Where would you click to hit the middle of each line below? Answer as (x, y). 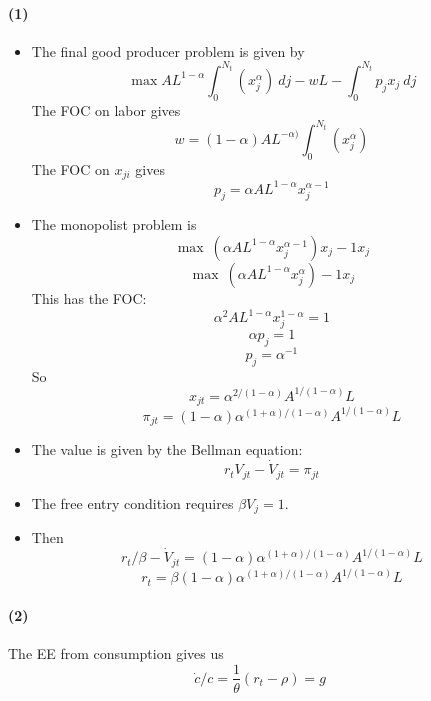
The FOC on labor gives (106, 109)
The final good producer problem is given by (168, 50)
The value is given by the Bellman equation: (167, 449)
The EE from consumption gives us (116, 652)
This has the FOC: (89, 297)
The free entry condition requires (132, 502)
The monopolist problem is (114, 224)
